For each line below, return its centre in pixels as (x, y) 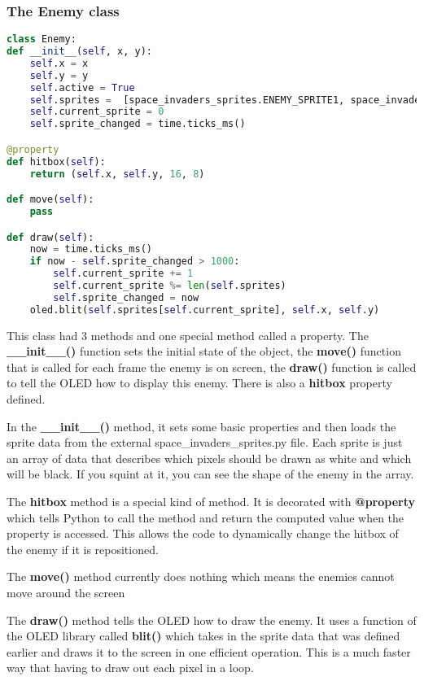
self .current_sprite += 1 (123, 274)
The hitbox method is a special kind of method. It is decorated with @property (211, 502)
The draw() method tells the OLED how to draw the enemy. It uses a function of (212, 620)
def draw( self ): (50, 237)
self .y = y (59, 75)
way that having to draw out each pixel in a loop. (130, 668)
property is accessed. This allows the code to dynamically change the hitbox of (203, 533)
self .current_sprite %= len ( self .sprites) (170, 286)
